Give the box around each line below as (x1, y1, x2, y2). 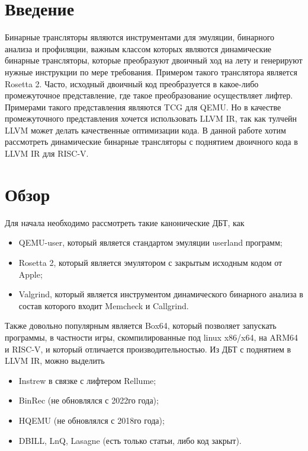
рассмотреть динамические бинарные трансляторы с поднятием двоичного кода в (5, 135, 298, 148)
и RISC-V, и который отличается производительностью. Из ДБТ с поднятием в (5, 342, 291, 355)
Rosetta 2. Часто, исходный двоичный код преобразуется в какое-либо (5, 77, 259, 90)
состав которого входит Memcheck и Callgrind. (18, 299, 189, 312)
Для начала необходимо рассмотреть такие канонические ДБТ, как (5, 216, 245, 228)
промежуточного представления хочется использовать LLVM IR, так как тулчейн (5, 112, 297, 125)
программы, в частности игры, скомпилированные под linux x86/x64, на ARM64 (5, 331, 299, 343)
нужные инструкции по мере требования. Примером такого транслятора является (5, 65, 297, 78)
